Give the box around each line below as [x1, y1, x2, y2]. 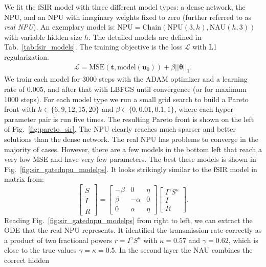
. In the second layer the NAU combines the [115, 245, 253, 255]
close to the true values [4, 245, 77, 255]
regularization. [4, 51, 49, 62]
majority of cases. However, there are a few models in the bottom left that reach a [4, 143, 262, 154]
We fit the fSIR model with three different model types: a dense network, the [4, 2, 246, 12]
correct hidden [4, 255, 49, 265]
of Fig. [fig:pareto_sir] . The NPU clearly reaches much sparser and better [4, 124, 236, 134]
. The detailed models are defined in [88, 31, 202, 42]
